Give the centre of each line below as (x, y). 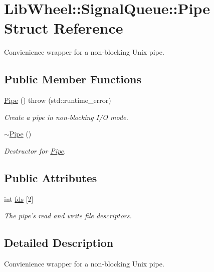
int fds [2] (19, 198)
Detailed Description (59, 243)
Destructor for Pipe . (35, 150)
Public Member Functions (73, 79)
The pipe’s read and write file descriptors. (68, 216)
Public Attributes (51, 177)
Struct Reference (64, 28)
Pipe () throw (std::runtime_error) (58, 100)
